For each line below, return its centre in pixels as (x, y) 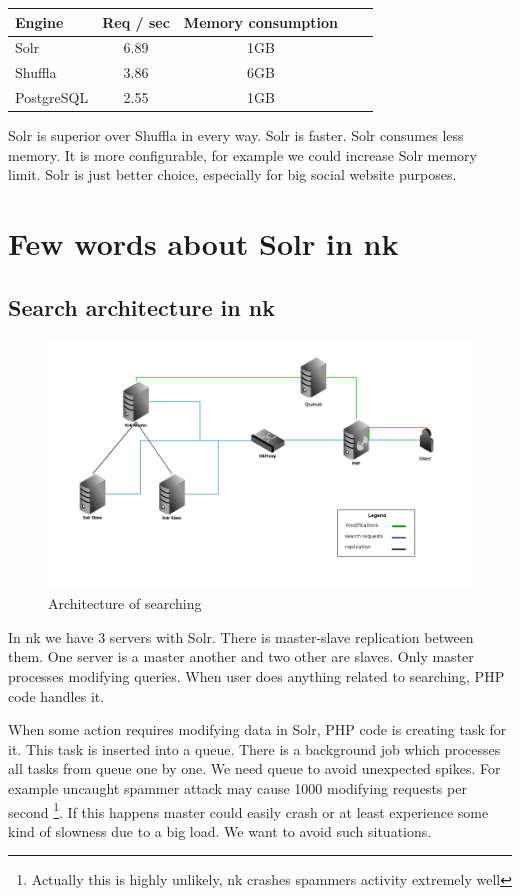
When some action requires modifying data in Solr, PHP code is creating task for (257, 729)
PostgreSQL (52, 97)
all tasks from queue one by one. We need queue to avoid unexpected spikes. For (254, 768)
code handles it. (56, 695)
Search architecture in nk (141, 306)
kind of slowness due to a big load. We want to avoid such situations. (220, 830)
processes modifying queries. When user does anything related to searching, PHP (256, 675)
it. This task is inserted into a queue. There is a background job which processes (254, 748)
